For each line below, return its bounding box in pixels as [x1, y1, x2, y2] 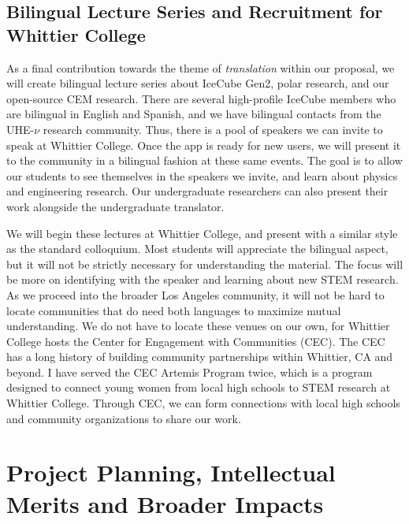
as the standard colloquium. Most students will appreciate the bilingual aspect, [6, 240, 389, 257]
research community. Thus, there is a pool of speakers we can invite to [43, 121, 383, 137]
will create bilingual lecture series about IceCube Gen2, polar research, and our [6, 75, 389, 91]
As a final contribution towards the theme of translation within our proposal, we [6, 59, 395, 76]
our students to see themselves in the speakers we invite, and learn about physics [6, 167, 398, 184]
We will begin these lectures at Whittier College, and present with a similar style [6, 225, 398, 241]
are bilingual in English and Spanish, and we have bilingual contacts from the [6, 106, 381, 122]
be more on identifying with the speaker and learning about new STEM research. [6, 271, 399, 288]
